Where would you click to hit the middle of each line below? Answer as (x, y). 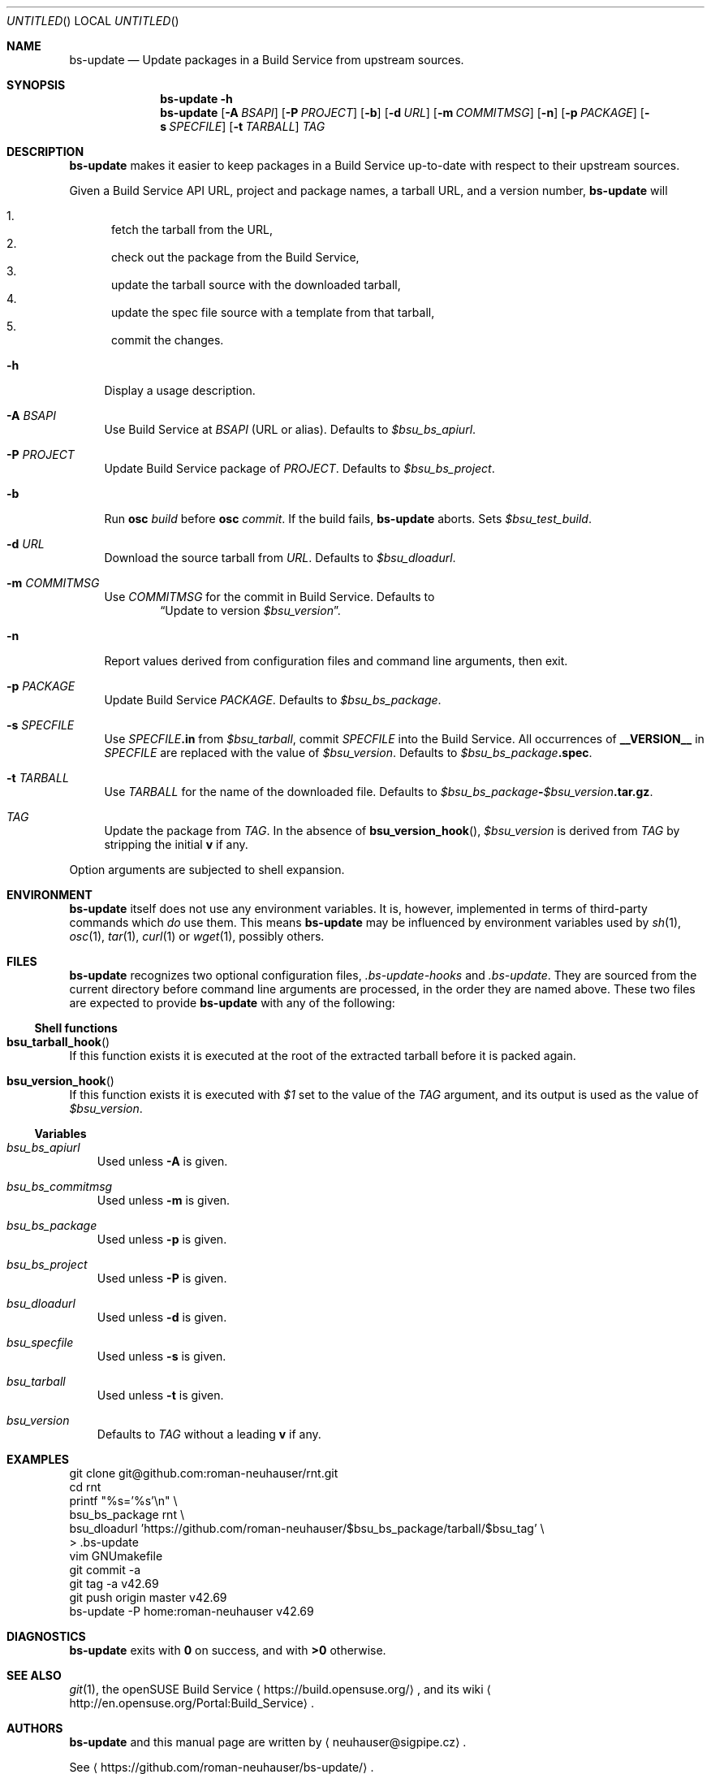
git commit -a (105, 1570)
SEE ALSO (34, 1675)
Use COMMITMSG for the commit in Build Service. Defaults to (269, 597)
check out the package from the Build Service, (235, 257)
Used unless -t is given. (160, 1395)
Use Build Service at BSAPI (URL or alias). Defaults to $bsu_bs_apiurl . (290, 429)
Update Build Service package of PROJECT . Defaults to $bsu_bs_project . (299, 468)
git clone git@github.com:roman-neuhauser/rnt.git (204, 1473)
